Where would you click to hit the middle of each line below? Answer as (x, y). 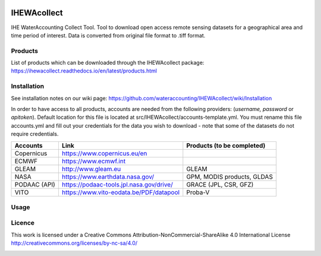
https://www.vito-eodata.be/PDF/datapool (121, 192)
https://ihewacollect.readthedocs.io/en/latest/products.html (84, 71)
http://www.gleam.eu (91, 169)
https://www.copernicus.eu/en (104, 153)
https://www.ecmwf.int (94, 161)
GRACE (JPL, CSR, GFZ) (220, 184)
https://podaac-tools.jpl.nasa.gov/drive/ (117, 184)
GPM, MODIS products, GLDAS (230, 176)
